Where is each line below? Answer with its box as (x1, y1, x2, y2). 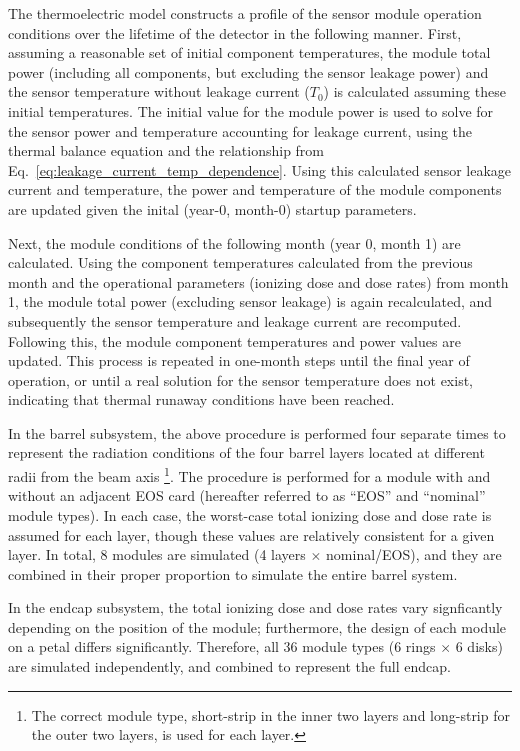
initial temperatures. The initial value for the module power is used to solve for (8, 100, 494, 121)
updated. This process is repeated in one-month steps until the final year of (8, 350, 470, 371)
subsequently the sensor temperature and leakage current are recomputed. (8, 310, 462, 331)
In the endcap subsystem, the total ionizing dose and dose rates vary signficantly (8, 597, 503, 618)
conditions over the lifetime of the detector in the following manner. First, (8, 22, 462, 43)
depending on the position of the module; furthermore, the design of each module (8, 616, 507, 637)
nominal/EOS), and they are (326, 544, 502, 565)
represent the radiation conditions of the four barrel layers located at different (8, 442, 485, 463)
